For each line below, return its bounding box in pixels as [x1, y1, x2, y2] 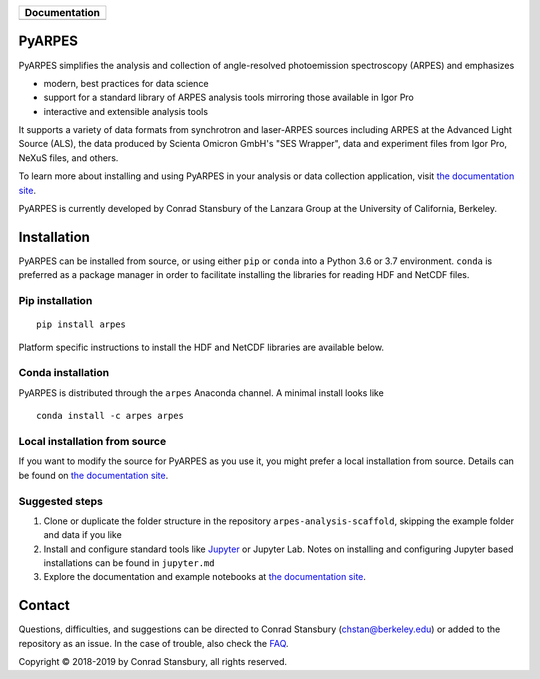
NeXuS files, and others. [18, 151, 119, 164]
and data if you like [43, 529, 122, 541]
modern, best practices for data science [43, 77, 209, 89]
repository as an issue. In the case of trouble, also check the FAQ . [18, 637, 289, 649]
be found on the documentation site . [18, 469, 169, 481]
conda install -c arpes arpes [36, 410, 185, 422]
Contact [18, 597, 70, 614]
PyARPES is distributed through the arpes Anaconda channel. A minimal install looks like [18, 386, 384, 399]
